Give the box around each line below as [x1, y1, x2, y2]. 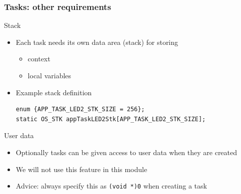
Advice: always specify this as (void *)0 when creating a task [15, 181, 207, 191]
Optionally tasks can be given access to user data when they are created [15, 147, 237, 157]
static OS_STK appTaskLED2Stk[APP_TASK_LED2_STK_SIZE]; [15, 115, 206, 123]
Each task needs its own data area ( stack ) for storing [15, 36, 178, 47]
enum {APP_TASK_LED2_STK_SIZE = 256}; [15, 106, 145, 113]
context [27, 53, 50, 64]
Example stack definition [15, 87, 92, 97]
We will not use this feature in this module [15, 164, 147, 174]
